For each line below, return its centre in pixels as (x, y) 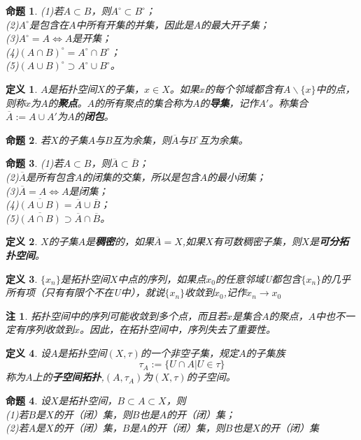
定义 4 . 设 (28, 352)
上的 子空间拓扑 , (68, 377)
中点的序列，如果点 (162, 278)
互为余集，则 (142, 139)
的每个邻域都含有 (244, 88)
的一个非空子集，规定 (189, 352)
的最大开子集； (235, 24)
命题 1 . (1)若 (35, 10)
